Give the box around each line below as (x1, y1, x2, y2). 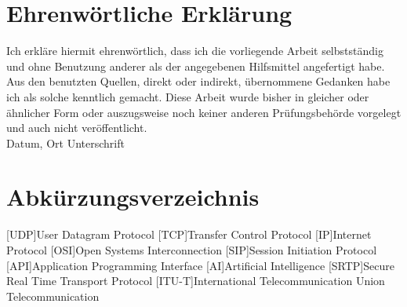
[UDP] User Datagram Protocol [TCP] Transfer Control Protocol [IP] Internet (6, 226, 372, 243)
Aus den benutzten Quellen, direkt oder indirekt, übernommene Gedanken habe (6, 73, 391, 90)
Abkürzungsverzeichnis (6, 181, 260, 213)
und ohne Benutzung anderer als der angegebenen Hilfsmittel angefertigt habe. (6, 57, 385, 74)
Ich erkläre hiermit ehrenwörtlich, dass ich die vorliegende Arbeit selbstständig (6, 42, 383, 59)
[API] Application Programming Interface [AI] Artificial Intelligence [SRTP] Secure (6, 257, 394, 273)
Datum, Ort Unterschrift (6, 134, 125, 151)
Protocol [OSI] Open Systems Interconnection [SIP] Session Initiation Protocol (6, 242, 377, 258)
